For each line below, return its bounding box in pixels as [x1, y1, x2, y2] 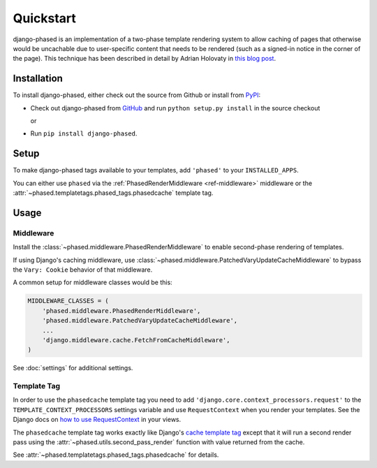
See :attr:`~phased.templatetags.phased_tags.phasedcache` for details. [13, 451, 219, 459]
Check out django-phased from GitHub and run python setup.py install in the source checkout [30, 103, 320, 112]
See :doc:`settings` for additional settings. [13, 364, 133, 372]
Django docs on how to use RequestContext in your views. [13, 416, 182, 424]
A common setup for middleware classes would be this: [13, 278, 172, 286]
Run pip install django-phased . [30, 129, 138, 138]
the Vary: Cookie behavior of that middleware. [13, 265, 153, 274]
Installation [13, 73, 63, 85]
